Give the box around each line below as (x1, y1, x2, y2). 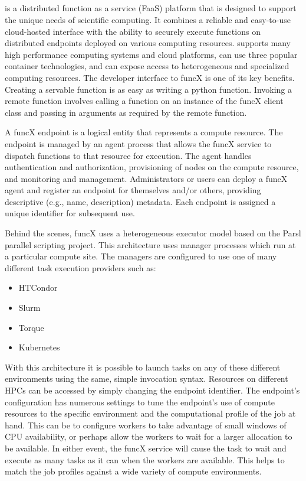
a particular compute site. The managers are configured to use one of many (5, 250, 277, 262)
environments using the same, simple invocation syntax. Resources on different (5, 372, 288, 385)
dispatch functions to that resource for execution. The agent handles (5, 149, 252, 161)
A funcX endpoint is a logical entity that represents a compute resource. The (5, 126, 283, 138)
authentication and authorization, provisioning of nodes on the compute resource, (5, 161, 299, 173)
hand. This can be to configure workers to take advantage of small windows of (5, 418, 287, 431)
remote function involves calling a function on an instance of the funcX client (5, 95, 284, 107)
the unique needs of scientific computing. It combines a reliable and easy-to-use (5, 13, 291, 25)
